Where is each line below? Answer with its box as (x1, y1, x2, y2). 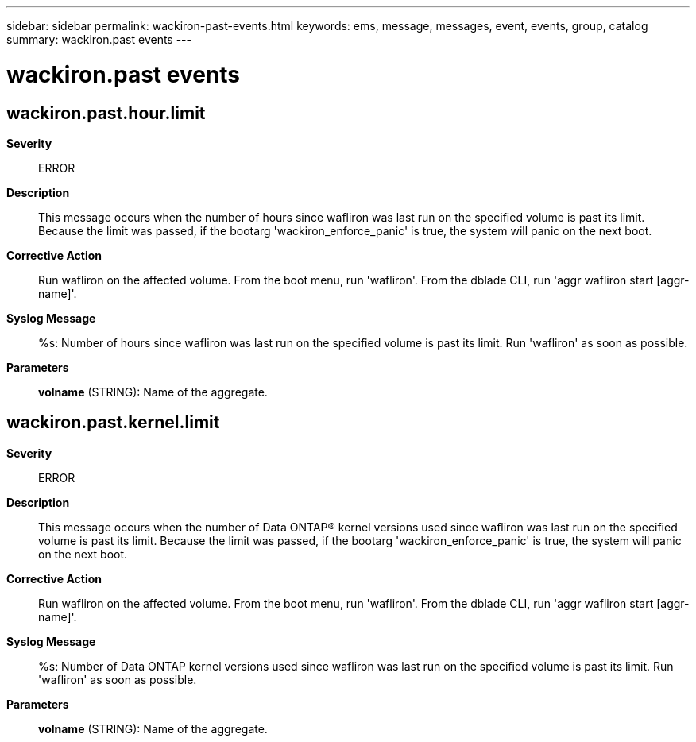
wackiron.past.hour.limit (6, 102, 206, 123)
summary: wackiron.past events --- (6, 33, 191, 46)
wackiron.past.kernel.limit (6, 412, 220, 433)
